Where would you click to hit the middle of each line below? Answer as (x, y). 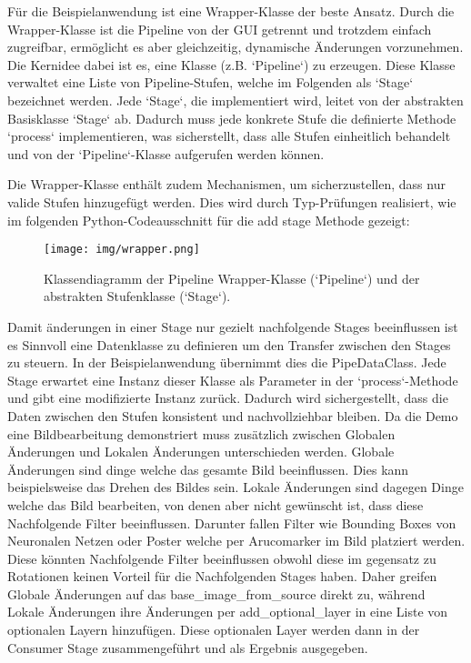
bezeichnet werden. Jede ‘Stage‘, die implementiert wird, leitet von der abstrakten (235, 100)
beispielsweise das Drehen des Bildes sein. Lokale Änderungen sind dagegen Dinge (235, 487)
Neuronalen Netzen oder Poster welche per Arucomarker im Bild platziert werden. (236, 541)
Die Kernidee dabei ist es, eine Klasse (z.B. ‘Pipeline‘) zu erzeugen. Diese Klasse (231, 64)
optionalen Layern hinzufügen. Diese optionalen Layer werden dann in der (214, 630)
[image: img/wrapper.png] (122, 250)
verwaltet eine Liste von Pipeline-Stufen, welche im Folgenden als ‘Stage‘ (210, 82)
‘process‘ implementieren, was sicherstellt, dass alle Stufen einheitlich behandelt (229, 136)
